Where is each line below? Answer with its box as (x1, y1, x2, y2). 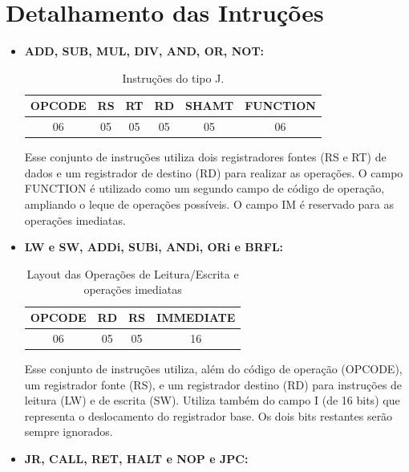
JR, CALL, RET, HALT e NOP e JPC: (24, 450, 249, 466)
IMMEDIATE (156, 309, 236, 325)
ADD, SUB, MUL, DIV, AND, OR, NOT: (24, 43, 265, 59)
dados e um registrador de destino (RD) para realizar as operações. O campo (24, 164, 403, 181)
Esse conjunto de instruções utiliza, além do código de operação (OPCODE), (24, 360, 403, 376)
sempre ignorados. (24, 423, 113, 440)
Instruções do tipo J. (122, 69, 225, 86)
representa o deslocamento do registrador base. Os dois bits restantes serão (24, 407, 393, 424)
